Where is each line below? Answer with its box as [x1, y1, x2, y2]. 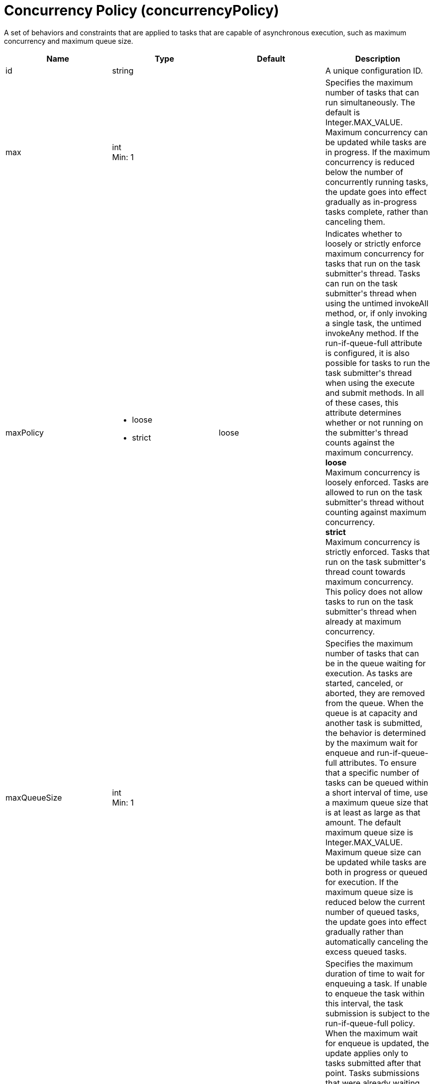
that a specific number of [325, 767, 420, 778]
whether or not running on [325, 417, 423, 428]
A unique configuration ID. [325, 65, 423, 76]
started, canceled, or [325, 678, 403, 688]
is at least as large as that [325, 807, 421, 817]
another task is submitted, [325, 718, 423, 728]
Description [355, 53, 400, 64]
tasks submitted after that [325, 1058, 421, 1068]
